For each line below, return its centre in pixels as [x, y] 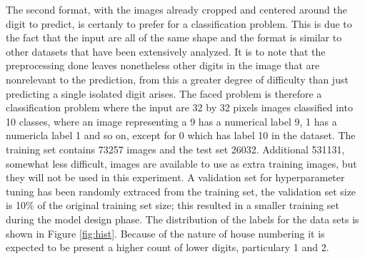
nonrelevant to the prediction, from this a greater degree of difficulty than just [177, 79]
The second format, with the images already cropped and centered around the [176, 9]
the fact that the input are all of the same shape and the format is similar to [174, 37]
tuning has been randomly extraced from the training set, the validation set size [181, 191]
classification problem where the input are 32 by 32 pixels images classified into [179, 107]
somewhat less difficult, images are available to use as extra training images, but [181, 163]
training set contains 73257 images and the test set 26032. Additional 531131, [175, 149]
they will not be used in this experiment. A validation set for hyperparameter [175, 177]
